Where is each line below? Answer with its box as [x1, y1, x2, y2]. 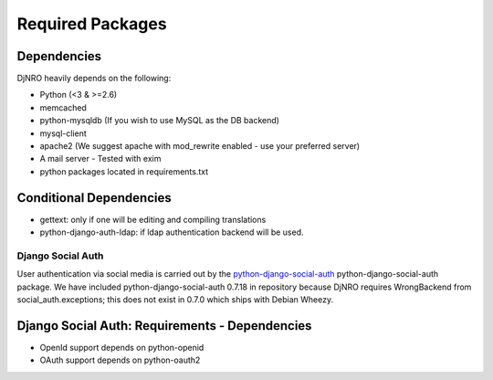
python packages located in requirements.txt [39, 165, 209, 177]
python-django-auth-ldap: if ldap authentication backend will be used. [39, 227, 305, 237]
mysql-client [39, 128, 87, 139]
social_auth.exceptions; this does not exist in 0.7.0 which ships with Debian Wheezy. [16, 294, 333, 305]
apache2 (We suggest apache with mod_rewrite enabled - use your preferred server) [39, 141, 361, 152]
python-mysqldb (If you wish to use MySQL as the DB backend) [39, 115, 280, 126]
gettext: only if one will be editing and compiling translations [39, 214, 267, 225]
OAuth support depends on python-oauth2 [39, 354, 201, 365]
